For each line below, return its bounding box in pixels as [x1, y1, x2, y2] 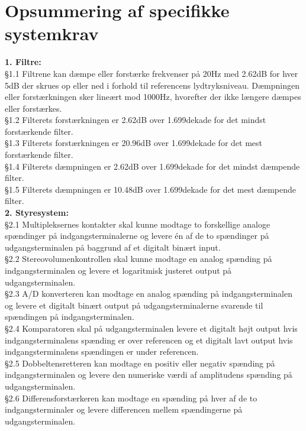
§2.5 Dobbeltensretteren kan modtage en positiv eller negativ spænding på [5, 357, 275, 369]
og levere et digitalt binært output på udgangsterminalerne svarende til [5, 299, 263, 311]
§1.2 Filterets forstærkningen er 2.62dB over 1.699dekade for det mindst [5, 114, 266, 126]
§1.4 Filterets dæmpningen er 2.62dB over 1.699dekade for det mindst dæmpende [5, 160, 300, 172]
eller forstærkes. [5, 102, 62, 114]
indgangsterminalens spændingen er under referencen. [5, 345, 199, 358]
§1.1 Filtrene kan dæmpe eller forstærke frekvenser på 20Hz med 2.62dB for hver [5, 67, 298, 79]
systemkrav [5, 21, 99, 46]
